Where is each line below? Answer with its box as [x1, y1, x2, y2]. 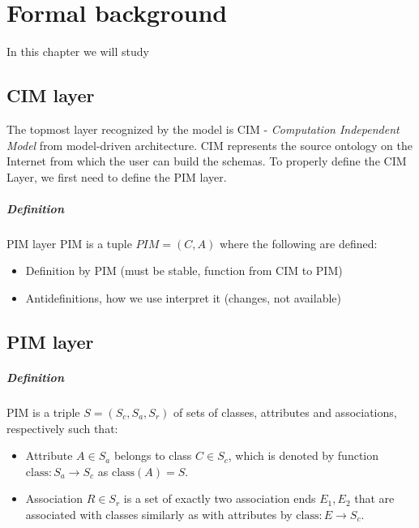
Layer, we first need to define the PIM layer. [6, 168, 227, 185]
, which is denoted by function [228, 447, 379, 464]
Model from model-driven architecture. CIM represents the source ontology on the [6, 136, 413, 153]
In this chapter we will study [6, 43, 149, 60]
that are [354, 490, 395, 507]
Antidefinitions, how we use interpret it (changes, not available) [25, 290, 341, 307]
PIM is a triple [6, 403, 80, 420]
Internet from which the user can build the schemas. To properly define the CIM [6, 152, 407, 170]
